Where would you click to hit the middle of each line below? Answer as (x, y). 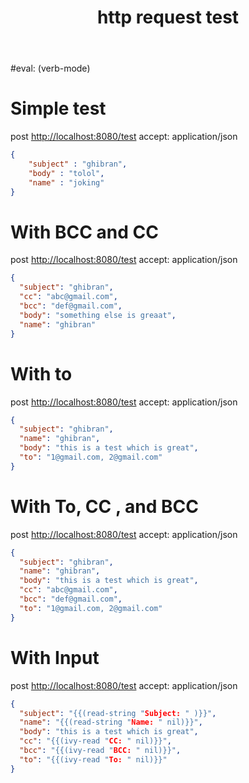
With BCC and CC (85, 232)
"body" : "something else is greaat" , (98, 315)
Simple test (58, 108)
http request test (168, 17)
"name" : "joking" (66, 182)
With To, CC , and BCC (104, 506)
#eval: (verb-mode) (50, 68)
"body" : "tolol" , (66, 173)
